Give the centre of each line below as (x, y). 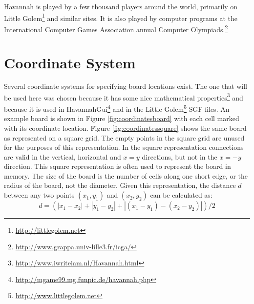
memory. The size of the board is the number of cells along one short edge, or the (126, 175)
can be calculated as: (181, 195)
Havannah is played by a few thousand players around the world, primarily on (121, 6)
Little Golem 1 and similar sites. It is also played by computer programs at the (121, 17)
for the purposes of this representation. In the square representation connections (124, 147)
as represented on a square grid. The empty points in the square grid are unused (124, 137)
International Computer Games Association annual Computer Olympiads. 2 (116, 28)
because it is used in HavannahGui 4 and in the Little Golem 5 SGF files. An (117, 108)
